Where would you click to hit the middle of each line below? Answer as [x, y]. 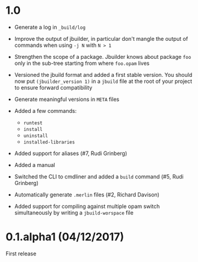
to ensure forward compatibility [53, 87]
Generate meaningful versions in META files [67, 99]
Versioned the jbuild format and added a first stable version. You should [103, 75]
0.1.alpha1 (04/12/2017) [65, 237]
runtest [33, 123]
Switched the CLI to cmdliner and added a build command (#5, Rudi [99, 176]
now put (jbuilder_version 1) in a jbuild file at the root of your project [103, 81]
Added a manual [35, 165]
